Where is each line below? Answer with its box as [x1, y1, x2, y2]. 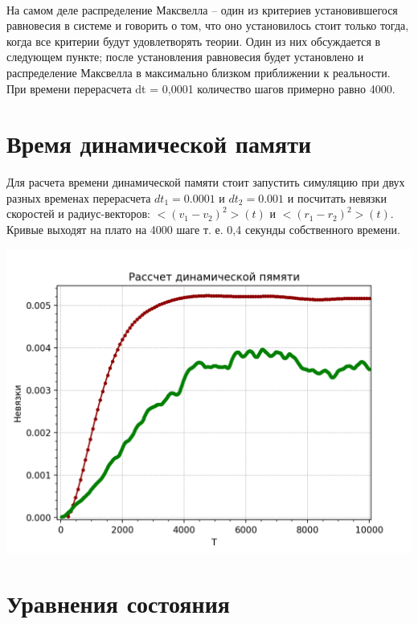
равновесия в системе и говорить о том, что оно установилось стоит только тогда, [6, 17, 409, 34]
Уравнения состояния [6, 587, 230, 620]
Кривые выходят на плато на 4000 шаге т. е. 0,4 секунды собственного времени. [6, 221, 401, 238]
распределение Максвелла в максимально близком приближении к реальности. [6, 64, 391, 80]
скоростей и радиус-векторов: [6, 205, 151, 222]
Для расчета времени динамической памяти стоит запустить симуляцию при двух [6, 174, 405, 191]
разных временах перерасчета [6, 189, 151, 206]
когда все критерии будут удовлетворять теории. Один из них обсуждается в [6, 32, 381, 49]
